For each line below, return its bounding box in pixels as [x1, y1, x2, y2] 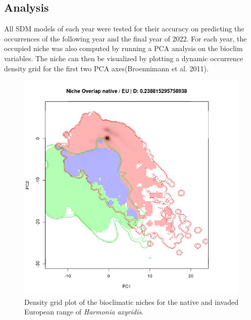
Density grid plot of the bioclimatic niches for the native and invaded [24, 296, 238, 307]
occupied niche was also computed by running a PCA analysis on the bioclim [4, 43, 243, 54]
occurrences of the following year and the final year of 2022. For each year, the [4, 33, 247, 43]
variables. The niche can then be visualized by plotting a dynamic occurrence [4, 53, 243, 63]
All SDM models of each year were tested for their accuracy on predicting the [4, 23, 244, 34]
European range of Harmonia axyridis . [24, 306, 143, 317]
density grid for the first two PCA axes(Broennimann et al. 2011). [4, 63, 209, 73]
